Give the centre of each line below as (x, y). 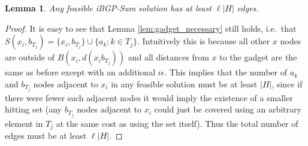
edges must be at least (46, 136)
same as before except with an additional (80, 72)
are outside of (30, 57)
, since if (287, 83)
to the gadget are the (258, 57)
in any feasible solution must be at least (184, 83)
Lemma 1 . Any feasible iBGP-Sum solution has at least (108, 8)
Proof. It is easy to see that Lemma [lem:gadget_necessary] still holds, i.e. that (151, 28)
